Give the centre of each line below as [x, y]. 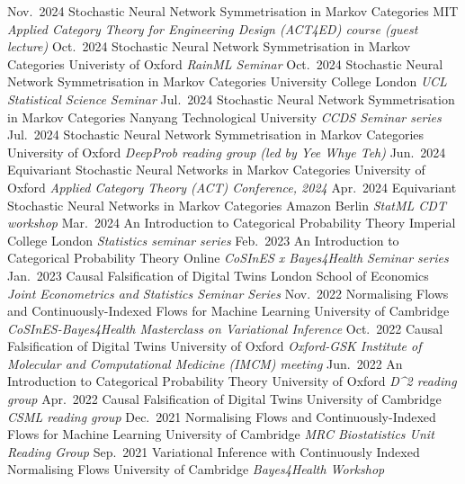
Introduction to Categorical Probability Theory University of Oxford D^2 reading [232, 381]
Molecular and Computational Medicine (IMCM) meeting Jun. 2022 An [205, 363]
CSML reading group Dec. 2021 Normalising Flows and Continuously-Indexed [222, 416]
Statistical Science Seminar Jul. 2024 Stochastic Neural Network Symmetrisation [231, 99]
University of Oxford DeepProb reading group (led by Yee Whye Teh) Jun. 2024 [227, 152]
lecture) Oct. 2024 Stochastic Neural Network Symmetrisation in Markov [209, 46]
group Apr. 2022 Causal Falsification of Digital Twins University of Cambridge [224, 399]
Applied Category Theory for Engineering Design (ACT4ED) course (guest [213, 28]
